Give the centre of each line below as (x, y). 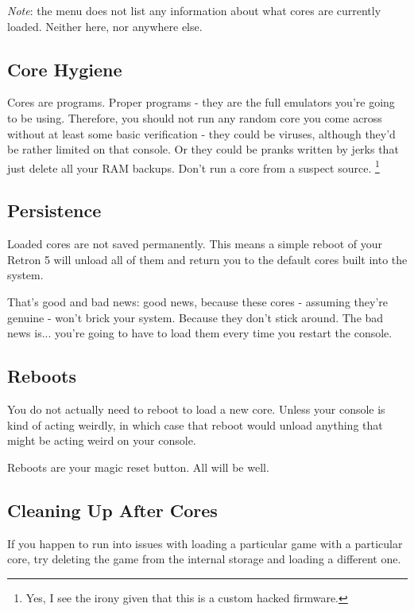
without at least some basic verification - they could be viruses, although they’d (201, 133)
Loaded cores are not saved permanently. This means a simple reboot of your (195, 244)
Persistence (54, 210)
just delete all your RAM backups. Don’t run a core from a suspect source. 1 (193, 166)
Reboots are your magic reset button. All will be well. (138, 467)
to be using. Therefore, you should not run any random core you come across (195, 117)
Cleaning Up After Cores (112, 510)
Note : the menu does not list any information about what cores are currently (194, 10)
